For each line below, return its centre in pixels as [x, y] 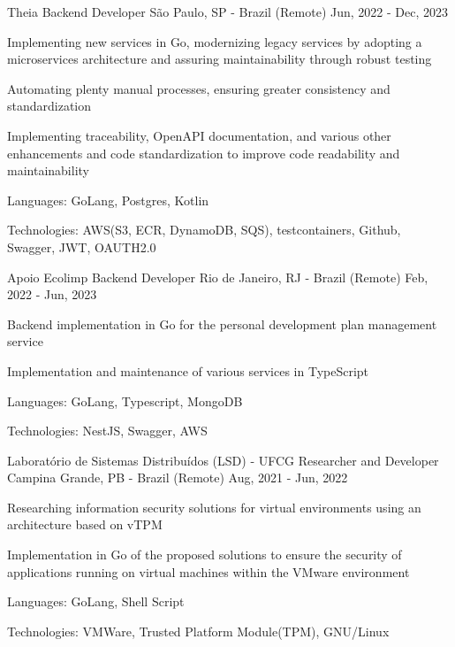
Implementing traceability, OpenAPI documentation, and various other [199, 135]
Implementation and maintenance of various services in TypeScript [188, 370]
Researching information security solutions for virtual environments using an [214, 507]
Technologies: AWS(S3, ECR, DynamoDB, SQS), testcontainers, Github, [204, 230]
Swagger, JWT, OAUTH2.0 [82, 246]
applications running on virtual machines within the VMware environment [209, 571]
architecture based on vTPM [85, 524]
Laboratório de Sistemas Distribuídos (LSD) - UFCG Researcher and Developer [223, 460]
